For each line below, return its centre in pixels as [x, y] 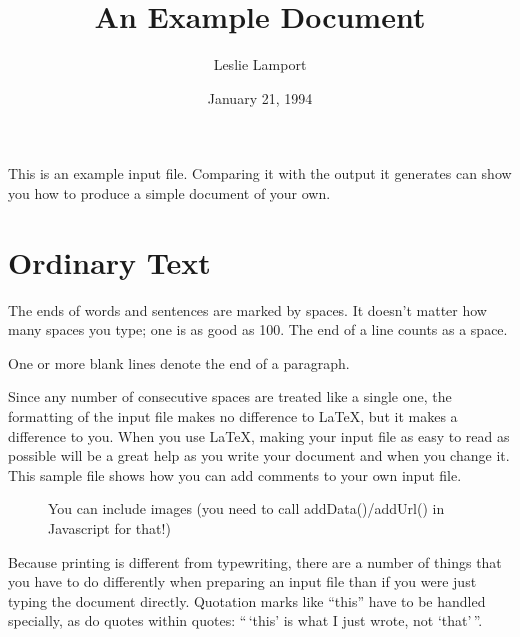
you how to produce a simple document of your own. [169, 192]
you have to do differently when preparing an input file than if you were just [242, 581]
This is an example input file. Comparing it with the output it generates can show [260, 173]
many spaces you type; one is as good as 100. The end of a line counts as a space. [258, 329]
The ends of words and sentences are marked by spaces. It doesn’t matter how [247, 309]
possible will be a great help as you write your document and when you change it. [259, 455]
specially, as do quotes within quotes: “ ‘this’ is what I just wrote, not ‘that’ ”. [245, 620]
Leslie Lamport [260, 64]
